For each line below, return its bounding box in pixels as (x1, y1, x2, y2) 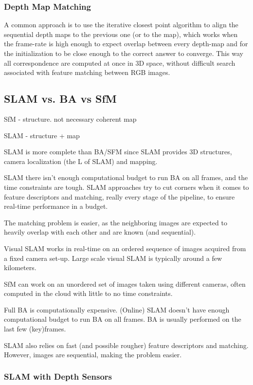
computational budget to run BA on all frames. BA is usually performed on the (4, 314, 241, 324)
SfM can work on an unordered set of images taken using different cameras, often (4, 278, 246, 289)
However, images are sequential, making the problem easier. (4, 349, 182, 360)
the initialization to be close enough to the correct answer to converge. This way (4, 48, 243, 58)
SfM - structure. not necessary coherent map (4, 113, 137, 124)
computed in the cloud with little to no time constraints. (4, 288, 173, 298)
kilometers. (4, 262, 36, 273)
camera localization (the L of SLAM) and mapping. (4, 156, 158, 166)
